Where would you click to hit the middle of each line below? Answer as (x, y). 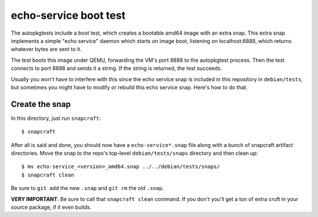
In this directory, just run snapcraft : (56, 118)
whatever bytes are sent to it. (46, 49)
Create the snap (41, 104)
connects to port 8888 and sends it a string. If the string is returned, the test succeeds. (116, 68)
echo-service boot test (68, 15)
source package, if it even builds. (51, 207)
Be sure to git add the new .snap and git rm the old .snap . (87, 188)
